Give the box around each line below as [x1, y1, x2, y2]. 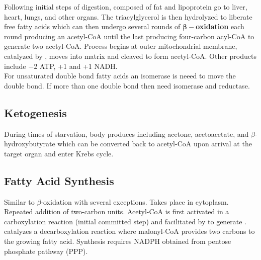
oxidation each [196, 21, 244, 32]
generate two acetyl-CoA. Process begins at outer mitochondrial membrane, [4, 41, 237, 51]
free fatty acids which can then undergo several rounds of [4, 21, 181, 32]
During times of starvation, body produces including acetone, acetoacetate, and [4, 128, 249, 139]
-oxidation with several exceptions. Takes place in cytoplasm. [41, 196, 229, 207]
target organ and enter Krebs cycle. [4, 148, 114, 158]
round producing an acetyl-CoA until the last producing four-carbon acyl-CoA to [4, 31, 254, 41]
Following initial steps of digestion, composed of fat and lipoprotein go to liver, [4, 2, 247, 12]
